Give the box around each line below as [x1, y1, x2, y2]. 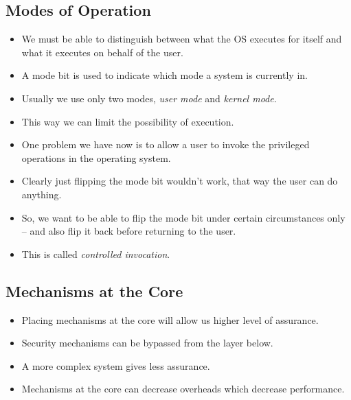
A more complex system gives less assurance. [21, 358, 210, 373]
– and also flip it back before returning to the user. [21, 224, 236, 238]
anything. [21, 187, 62, 201]
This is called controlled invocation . [21, 246, 170, 261]
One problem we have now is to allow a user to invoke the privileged [21, 137, 310, 152]
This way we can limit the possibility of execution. [21, 114, 234, 128]
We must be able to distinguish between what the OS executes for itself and [21, 32, 342, 46]
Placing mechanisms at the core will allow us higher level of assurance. [21, 312, 319, 327]
